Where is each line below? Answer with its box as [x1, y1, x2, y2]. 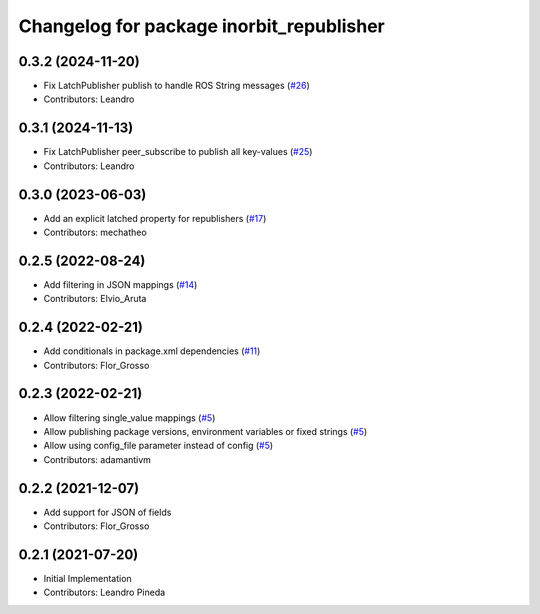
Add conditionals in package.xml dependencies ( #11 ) [43, 345, 261, 357]
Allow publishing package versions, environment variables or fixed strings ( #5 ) [43, 425, 368, 437]
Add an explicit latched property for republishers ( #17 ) [43, 212, 267, 224]
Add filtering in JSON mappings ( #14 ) [43, 278, 198, 290]
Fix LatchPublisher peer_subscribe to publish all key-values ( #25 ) [43, 146, 313, 158]
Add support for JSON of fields [43, 506, 172, 518]
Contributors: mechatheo [43, 226, 147, 239]
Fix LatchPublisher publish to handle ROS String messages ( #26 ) [43, 80, 310, 92]
